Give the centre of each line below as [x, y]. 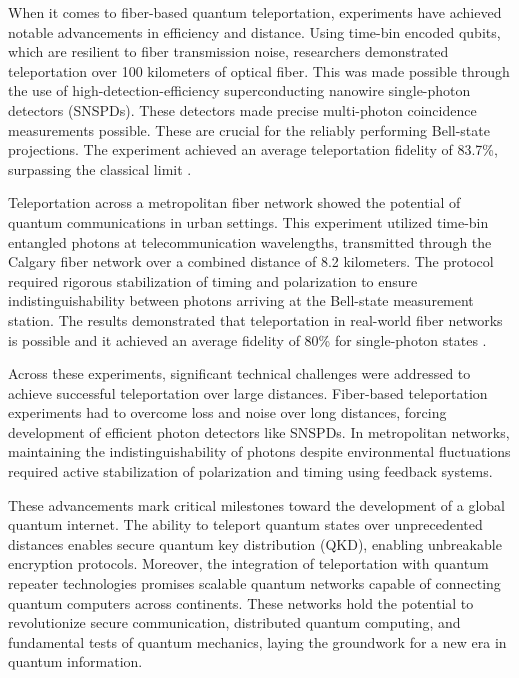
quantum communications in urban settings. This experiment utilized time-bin [248, 221]
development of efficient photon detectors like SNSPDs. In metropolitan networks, [259, 431]
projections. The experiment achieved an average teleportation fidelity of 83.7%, [253, 149]
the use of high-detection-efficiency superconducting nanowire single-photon [239, 90]
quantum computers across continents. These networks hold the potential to [241, 602]
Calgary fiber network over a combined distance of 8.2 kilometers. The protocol [251, 261]
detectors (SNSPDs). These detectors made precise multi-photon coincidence [242, 109]
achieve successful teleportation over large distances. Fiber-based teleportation [248, 392]
